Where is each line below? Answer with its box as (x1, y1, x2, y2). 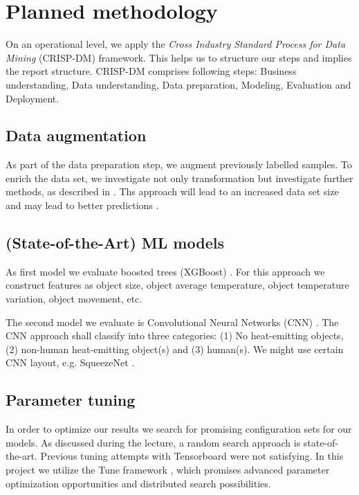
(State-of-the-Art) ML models (6, 232, 224, 253)
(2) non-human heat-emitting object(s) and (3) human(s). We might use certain (6, 341, 344, 356)
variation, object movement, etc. (6, 291, 142, 306)
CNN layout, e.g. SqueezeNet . (6, 355, 135, 370)
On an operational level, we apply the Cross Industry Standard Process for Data (6, 37, 346, 51)
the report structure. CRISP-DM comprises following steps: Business (6, 64, 297, 78)
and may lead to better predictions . (6, 198, 159, 213)
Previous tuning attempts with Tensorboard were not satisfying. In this (40, 449, 344, 463)
